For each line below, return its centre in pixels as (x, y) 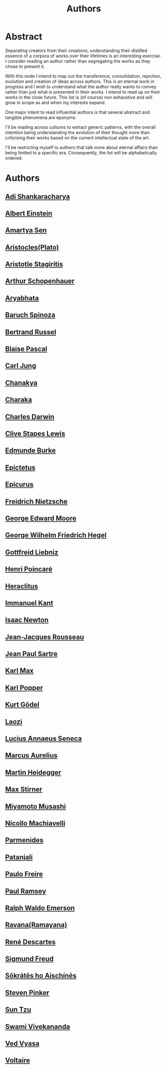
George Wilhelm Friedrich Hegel (56, 535)
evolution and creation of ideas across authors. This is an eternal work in (80, 81)
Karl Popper (24, 687)
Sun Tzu (18, 1010)
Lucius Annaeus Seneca (44, 739)
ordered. (14, 158)
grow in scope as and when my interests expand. (56, 102)
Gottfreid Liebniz (32, 552)
